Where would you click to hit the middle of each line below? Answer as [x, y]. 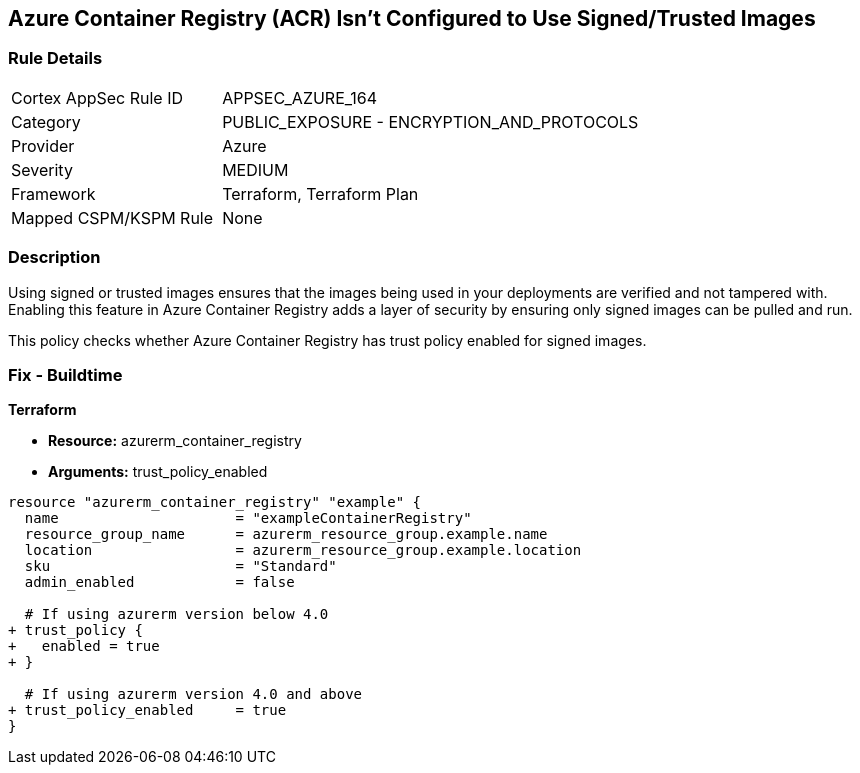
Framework [53, 193]
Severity [42, 169]
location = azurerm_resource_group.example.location [303, 550]
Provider [43, 145]
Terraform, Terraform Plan [320, 193]
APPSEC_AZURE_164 [300, 97]
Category [46, 121]
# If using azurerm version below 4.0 [176, 614]
